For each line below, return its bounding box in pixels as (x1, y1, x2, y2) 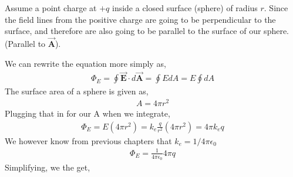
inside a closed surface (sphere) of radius (112, 2, 258, 13)
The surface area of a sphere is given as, (5, 85, 149, 97)
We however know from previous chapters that (5, 134, 172, 147)
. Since (264, 2, 288, 13)
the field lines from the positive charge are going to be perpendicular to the (5, 13, 276, 25)
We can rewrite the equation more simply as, (5, 57, 166, 69)
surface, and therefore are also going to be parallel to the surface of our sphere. (5, 25, 289, 37)
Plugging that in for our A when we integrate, (5, 107, 170, 120)
